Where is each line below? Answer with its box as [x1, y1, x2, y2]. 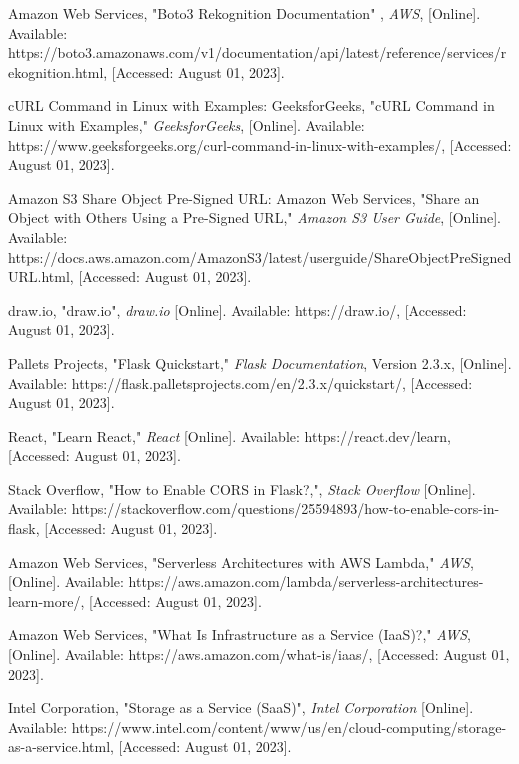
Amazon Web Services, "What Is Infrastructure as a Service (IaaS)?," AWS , [8, 624, 471, 645]
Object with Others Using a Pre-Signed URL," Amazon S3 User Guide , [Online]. [8, 207, 501, 228]
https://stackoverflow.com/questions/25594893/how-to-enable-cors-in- [71, 498, 500, 519]
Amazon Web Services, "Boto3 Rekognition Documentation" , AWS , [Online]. [8, 3, 481, 23]
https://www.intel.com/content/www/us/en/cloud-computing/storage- [71, 716, 507, 737]
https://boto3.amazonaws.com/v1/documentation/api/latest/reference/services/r [8, 42, 507, 63]
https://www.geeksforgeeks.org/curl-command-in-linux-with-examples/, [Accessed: [8, 134, 512, 155]
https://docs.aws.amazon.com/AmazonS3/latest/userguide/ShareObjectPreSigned [8, 246, 512, 267]
